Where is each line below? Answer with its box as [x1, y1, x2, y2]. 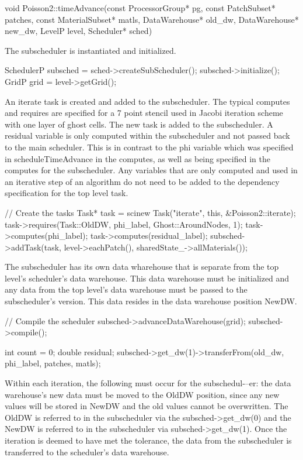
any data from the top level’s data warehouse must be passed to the [5, 283, 248, 296]
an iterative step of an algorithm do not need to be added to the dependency [5, 175, 280, 187]
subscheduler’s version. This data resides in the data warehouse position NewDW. [5, 295, 297, 307]
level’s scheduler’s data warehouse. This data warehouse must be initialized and [5, 272, 290, 284]
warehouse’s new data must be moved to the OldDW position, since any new [5, 388, 280, 400]
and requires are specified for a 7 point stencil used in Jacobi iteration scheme [5, 107, 283, 119]
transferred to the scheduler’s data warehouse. [5, 445, 169, 458]
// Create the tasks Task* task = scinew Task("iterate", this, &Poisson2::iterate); [5, 206, 296, 218]
